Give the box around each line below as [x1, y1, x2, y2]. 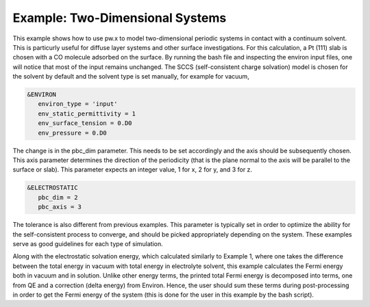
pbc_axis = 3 [38, 203, 82, 211]
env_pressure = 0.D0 [38, 129, 108, 137]
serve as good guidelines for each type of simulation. [12, 239, 164, 248]
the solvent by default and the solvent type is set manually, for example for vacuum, [12, 72, 249, 81]
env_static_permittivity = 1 [38, 109, 136, 118]
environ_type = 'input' [38, 100, 118, 108]
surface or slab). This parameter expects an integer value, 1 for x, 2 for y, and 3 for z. [12, 165, 253, 174]
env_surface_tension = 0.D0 [38, 120, 133, 127]
